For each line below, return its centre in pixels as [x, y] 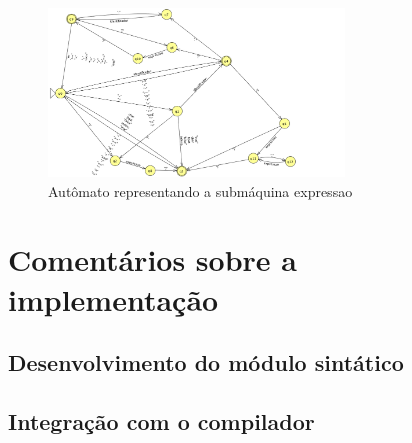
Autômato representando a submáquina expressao [200, 190]
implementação [113, 298]
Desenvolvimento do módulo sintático [206, 362]
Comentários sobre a [152, 259]
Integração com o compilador [161, 420]
